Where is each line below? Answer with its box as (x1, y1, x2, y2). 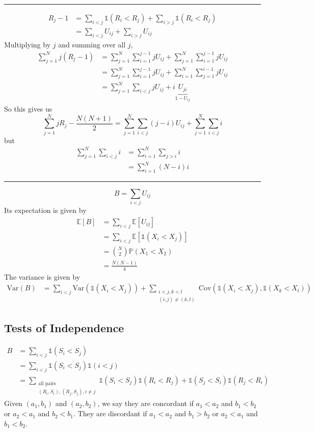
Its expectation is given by (4, 205, 87, 215)
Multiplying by (4, 39, 51, 49)
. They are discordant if (73, 408, 147, 419)
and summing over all (58, 39, 126, 49)
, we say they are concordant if (97, 398, 194, 409)
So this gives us (4, 103, 53, 114)
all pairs (38, 381, 56, 387)
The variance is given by (4, 271, 81, 282)
